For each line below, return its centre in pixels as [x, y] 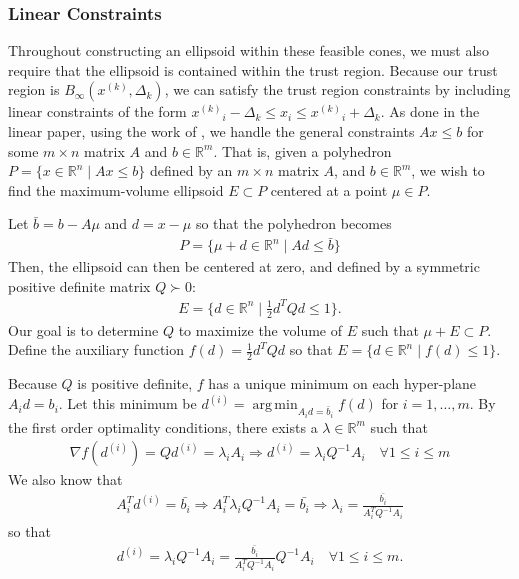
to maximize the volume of [260, 329]
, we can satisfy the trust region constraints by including [337, 89]
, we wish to [448, 170]
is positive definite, [135, 383]
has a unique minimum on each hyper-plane [342, 383]
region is [34, 89]
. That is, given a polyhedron [302, 150]
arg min [275, 405]
